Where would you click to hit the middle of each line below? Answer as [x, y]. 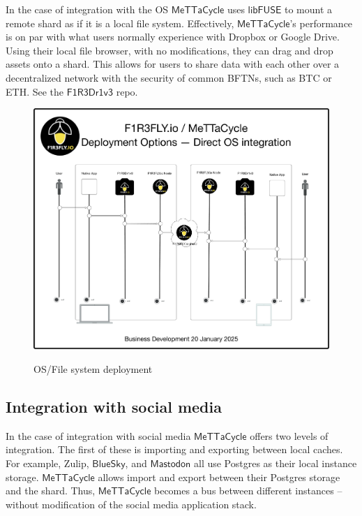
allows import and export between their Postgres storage [219, 477]
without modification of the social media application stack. [131, 504]
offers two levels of [289, 435]
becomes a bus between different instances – [248, 491]
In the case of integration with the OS [87, 9]
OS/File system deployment [93, 369]
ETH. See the [35, 91]
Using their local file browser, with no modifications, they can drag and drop [169, 50]
